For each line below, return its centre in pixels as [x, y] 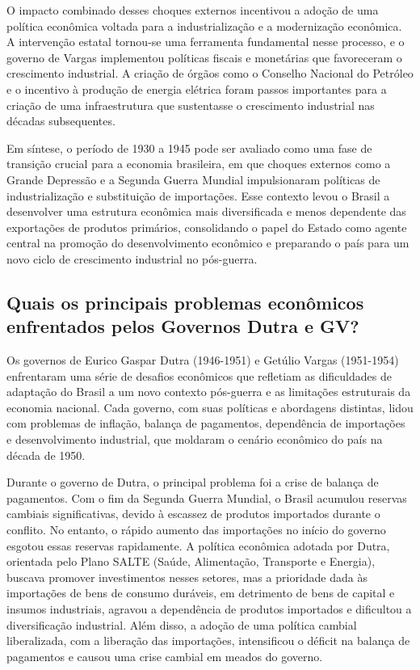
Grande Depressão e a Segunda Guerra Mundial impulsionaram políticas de [193, 179]
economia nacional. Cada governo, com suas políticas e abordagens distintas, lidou [210, 407]
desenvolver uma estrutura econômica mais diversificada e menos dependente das [206, 211]
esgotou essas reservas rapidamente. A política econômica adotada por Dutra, [198, 545]
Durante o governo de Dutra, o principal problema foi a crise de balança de [193, 482]
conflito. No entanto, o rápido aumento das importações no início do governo [196, 530]
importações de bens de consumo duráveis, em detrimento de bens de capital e [201, 593]
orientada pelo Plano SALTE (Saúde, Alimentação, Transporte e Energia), [191, 561]
